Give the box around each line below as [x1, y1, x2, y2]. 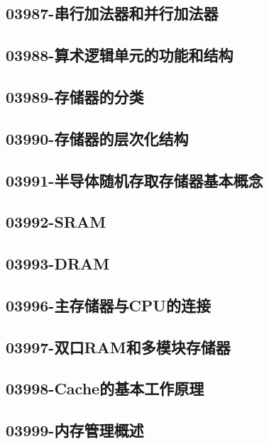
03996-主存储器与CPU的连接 [6, 294, 211, 316]
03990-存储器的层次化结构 [6, 127, 189, 149]
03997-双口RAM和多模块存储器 [6, 335, 231, 357]
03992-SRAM [6, 211, 106, 233]
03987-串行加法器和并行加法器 [6, 2, 219, 24]
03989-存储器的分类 [6, 85, 144, 107]
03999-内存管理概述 [6, 419, 144, 441]
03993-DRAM [6, 252, 110, 274]
